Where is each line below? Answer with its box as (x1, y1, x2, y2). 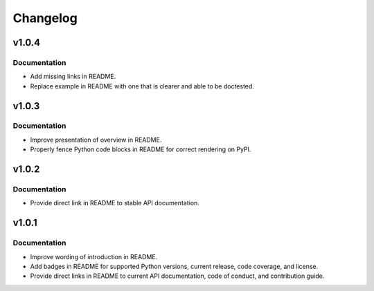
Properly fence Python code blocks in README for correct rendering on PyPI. (30, 145, 251, 153)
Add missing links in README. (30, 73, 116, 81)
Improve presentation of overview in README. (30, 135, 162, 144)
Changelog (12, 10, 78, 26)
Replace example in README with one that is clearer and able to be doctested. (30, 82, 254, 90)
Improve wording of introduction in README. (30, 252, 158, 261)
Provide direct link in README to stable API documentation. (30, 199, 200, 207)
